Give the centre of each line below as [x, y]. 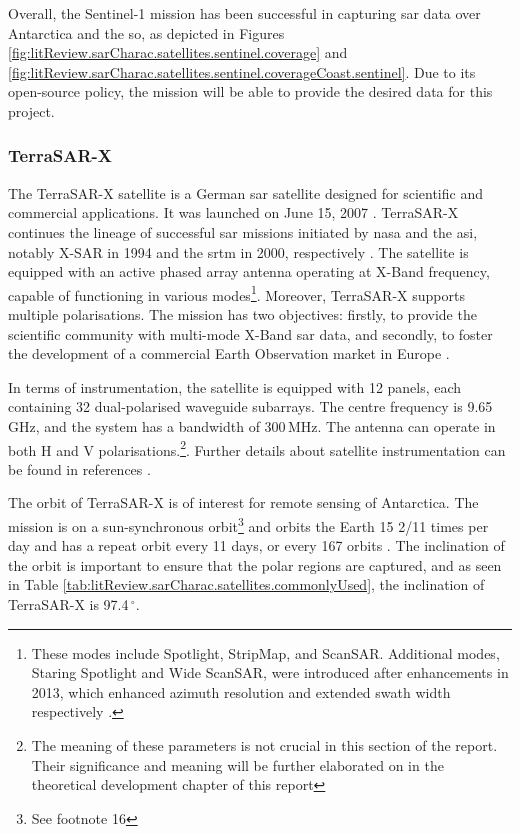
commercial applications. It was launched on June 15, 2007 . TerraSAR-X [233, 212]
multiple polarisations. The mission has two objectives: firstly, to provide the [242, 314]
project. [31, 110]
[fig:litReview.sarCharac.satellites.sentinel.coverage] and [178, 52]
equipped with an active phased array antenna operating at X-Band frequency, [249, 271]
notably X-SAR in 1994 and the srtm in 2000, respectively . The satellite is [238, 251]
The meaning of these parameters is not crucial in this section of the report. [264, 745]
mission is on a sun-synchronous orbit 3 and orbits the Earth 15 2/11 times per [248, 524]
